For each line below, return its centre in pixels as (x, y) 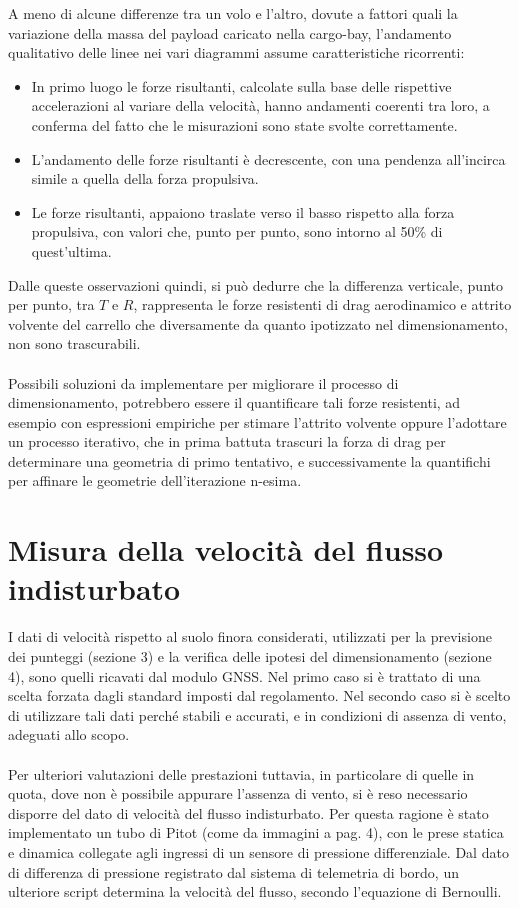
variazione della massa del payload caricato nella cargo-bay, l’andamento (230, 32)
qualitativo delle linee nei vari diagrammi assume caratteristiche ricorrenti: (236, 52)
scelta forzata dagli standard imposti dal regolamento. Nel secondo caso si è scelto (259, 695)
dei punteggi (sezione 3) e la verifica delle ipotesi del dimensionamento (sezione (250, 655)
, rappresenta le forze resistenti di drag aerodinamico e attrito (322, 304)
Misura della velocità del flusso (226, 549)
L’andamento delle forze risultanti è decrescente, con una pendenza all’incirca (268, 158)
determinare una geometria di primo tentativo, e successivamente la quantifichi (249, 460)
